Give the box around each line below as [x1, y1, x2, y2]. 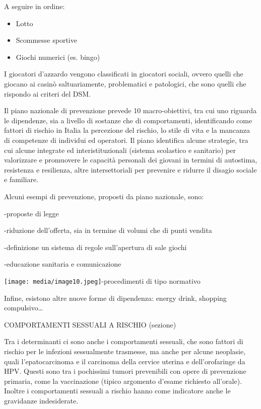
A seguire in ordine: [4, 1, 65, 11]
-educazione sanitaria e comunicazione [4, 259, 121, 269]
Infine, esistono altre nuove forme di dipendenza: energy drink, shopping [4, 292, 227, 303]
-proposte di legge [4, 208, 59, 218]
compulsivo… [4, 302, 43, 313]
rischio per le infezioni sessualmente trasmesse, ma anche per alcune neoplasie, [4, 346, 246, 356]
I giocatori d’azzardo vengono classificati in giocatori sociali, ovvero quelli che [4, 68, 243, 79]
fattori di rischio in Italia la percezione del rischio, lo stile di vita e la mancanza [4, 125, 250, 135]
